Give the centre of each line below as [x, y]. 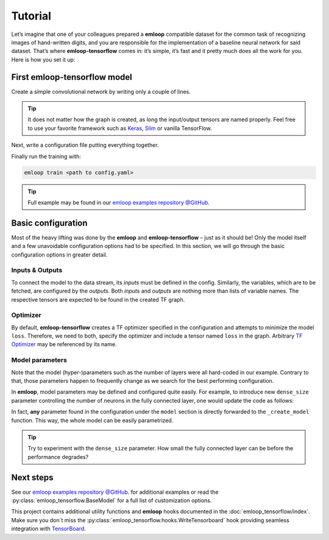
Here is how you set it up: [43, 59]
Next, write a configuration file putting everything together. [85, 145]
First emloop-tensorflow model [72, 77]
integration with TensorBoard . [49, 529]
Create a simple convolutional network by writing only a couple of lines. [101, 91]
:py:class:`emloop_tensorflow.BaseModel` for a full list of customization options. [111, 500]
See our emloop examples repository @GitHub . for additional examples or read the [115, 492]
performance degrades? [58, 457]
